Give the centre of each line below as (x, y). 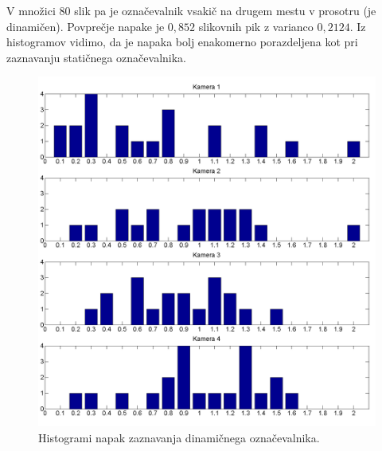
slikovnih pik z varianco (256, 26)
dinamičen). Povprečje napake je (86, 26)
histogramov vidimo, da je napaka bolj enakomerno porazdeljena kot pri (182, 42)
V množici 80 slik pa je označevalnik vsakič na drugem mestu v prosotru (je (191, 10)
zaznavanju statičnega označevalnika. (97, 57)
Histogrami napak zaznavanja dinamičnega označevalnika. (179, 437)
